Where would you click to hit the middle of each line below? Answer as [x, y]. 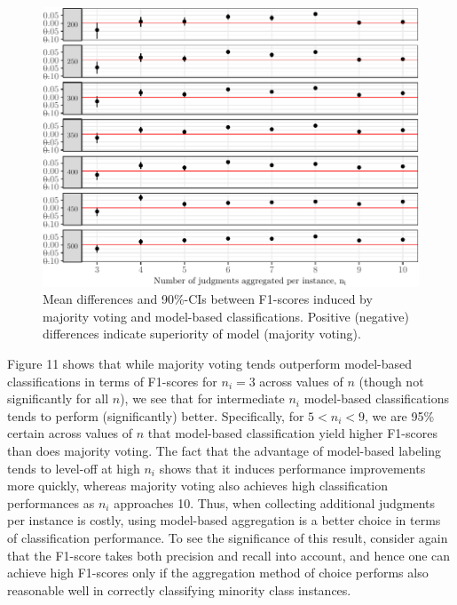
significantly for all [58, 398]
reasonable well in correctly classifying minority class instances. [179, 589]
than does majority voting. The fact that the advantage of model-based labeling [225, 450]
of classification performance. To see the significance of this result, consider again [228, 537]
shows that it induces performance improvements [292, 468]
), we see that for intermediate [202, 398]
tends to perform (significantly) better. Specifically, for [156, 415]
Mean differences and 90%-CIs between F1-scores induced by [208, 299]
